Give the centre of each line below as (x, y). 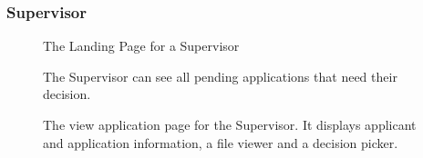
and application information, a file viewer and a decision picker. (221, 142)
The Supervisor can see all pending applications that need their (220, 76)
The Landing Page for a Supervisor (141, 46)
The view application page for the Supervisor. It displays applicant (230, 124)
